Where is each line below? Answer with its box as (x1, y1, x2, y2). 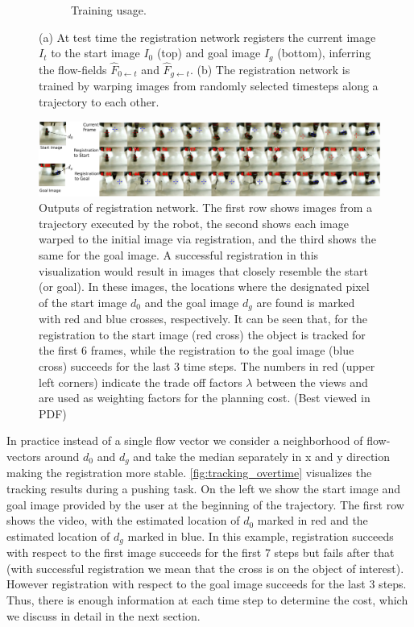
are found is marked (256, 293, 355, 310)
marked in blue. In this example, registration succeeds (127, 527, 394, 544)
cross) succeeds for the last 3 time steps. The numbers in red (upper (39, 358, 375, 375)
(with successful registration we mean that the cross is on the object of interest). (6, 559, 404, 576)
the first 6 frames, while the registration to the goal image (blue (39, 342, 354, 359)
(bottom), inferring (277, 44, 371, 61)
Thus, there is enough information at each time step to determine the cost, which (6, 592, 408, 608)
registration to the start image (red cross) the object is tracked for (39, 326, 366, 343)
